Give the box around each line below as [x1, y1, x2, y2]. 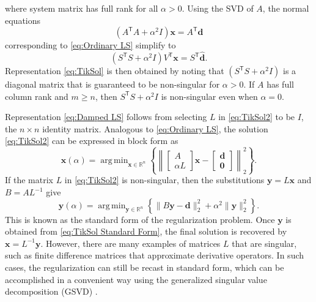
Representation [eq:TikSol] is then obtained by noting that [5, 64, 224, 77]
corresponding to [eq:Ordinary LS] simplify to [5, 39, 176, 51]
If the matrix [5, 173, 53, 186]
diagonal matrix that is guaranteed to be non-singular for [5, 78, 220, 90]
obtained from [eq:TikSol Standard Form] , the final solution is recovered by [5, 225, 287, 238]
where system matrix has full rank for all [5, 2, 158, 14]
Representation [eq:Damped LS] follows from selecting [5, 110, 207, 123]
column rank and [5, 89, 68, 102]
